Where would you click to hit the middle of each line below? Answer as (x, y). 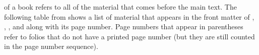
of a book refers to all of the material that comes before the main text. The (120, 7)
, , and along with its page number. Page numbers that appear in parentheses (124, 26)
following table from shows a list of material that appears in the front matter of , (129, 16)
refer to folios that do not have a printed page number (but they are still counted (129, 36)
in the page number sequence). (51, 46)
